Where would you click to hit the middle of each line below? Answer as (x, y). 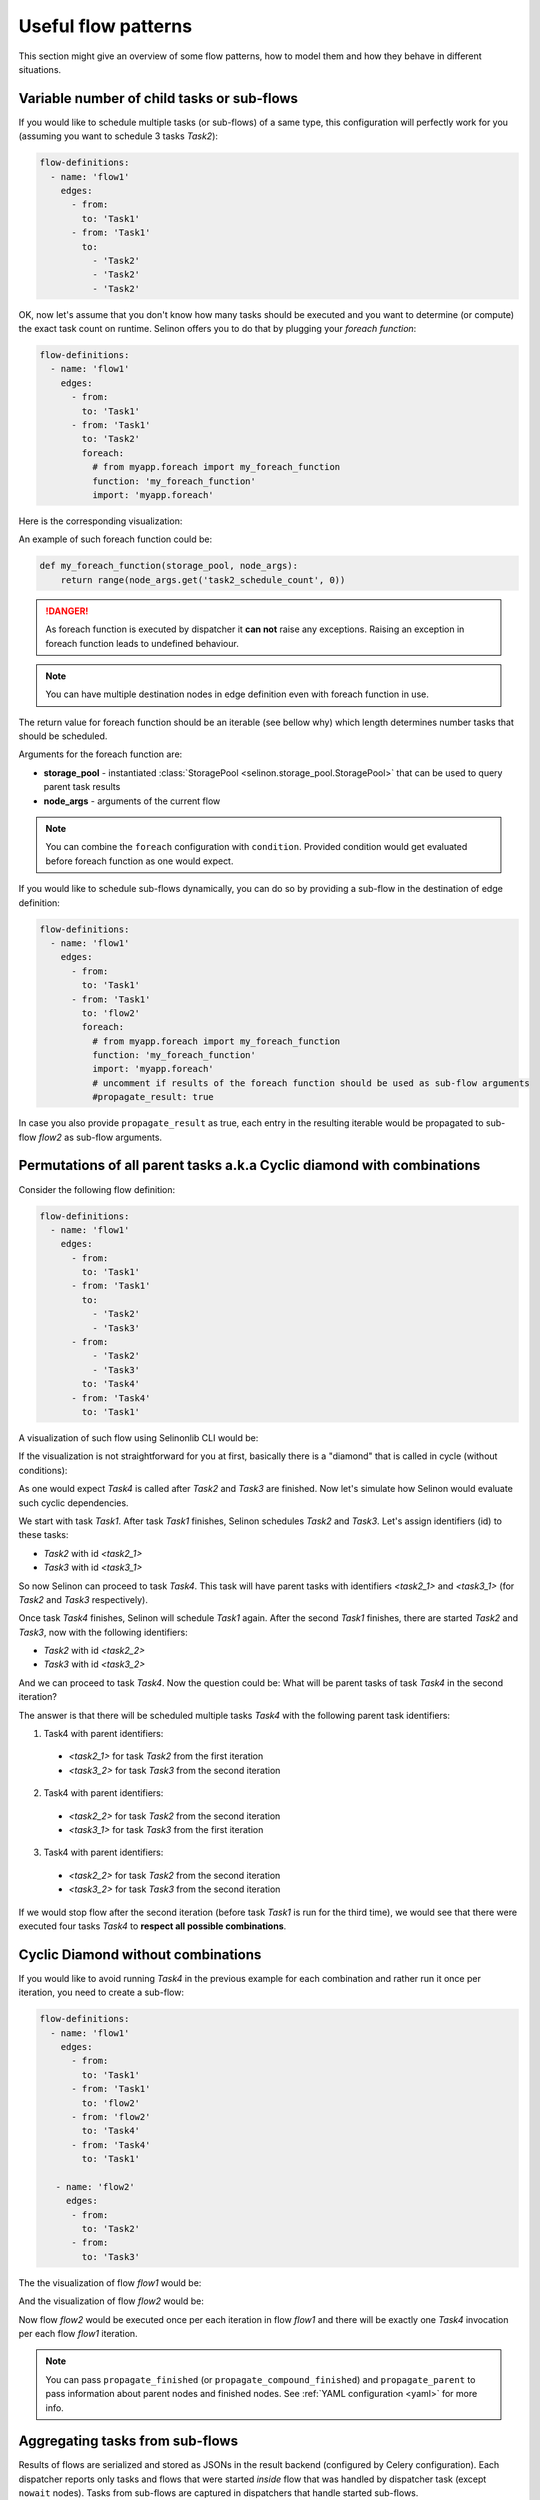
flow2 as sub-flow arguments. (100, 1137)
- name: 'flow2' (95, 2186)
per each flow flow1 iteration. (78, 2333)
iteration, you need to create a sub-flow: (101, 1992)
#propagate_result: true (152, 1097)
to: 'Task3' (110, 2256)
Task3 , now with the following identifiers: (103, 1632)
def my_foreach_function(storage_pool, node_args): (169, 566)
